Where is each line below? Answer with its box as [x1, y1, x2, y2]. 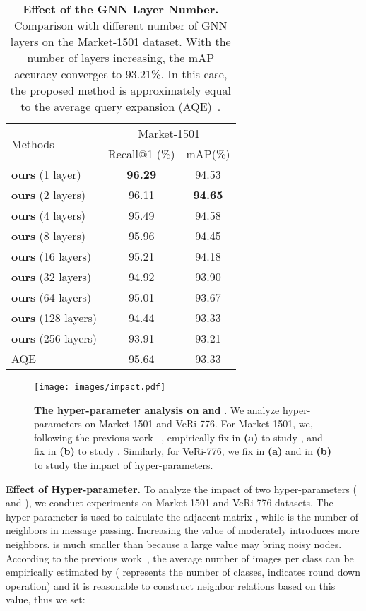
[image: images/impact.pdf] [34, 382, 166, 392]
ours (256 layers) [11, 330, 98, 346]
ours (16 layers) [11, 248, 92, 264]
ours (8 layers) [11, 227, 86, 244]
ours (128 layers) [11, 309, 98, 326]
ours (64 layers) [11, 289, 92, 305]
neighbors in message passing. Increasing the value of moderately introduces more [6, 523, 360, 538]
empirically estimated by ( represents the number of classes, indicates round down [6, 564, 360, 579]
